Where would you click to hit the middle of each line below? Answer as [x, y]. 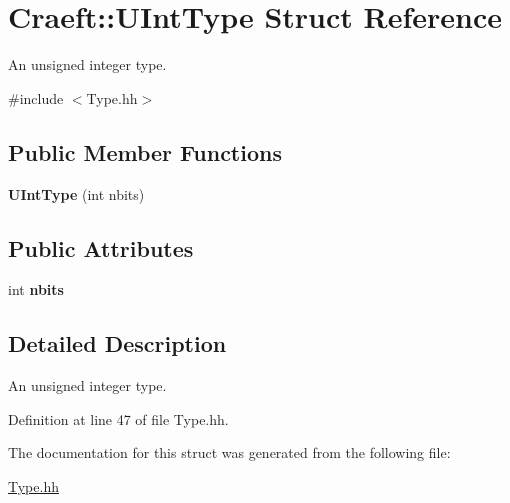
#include [36, 97]
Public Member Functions [145, 151]
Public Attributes [101, 247]
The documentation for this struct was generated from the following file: [229, 452]
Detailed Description [117, 343]
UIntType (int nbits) [76, 193]
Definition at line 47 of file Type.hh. [118, 418]
